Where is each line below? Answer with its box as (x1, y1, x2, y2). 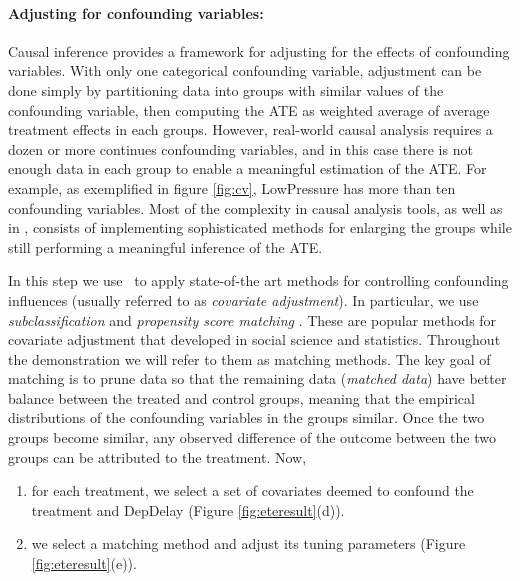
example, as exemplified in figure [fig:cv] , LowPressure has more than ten (8, 177, 456, 198)
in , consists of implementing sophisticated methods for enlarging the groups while (8, 217, 512, 238)
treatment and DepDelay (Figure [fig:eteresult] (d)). (31, 499, 345, 520)
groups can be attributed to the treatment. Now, (8, 446, 307, 467)
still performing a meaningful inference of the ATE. (8, 236, 323, 257)
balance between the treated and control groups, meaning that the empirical (8, 387, 475, 408)
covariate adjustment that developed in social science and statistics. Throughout (8, 329, 501, 350)
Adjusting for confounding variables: (8, 2, 264, 23)
